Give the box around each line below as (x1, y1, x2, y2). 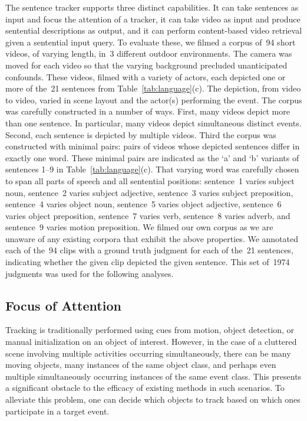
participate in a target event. (5, 404, 110, 417)
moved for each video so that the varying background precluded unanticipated (5, 58, 288, 71)
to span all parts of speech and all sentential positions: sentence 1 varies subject (5, 174, 295, 187)
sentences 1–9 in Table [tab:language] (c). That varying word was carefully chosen (5, 163, 299, 175)
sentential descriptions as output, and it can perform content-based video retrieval (5, 24, 302, 37)
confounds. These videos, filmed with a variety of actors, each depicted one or (5, 70, 286, 83)
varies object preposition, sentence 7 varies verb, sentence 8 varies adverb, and (5, 209, 291, 221)
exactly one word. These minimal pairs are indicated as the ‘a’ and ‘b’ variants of (5, 151, 299, 164)
